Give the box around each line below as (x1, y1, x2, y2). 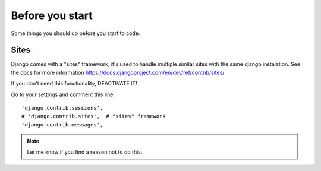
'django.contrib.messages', (21, 121, 103, 128)
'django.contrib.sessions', (21, 104, 103, 112)
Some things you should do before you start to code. (11, 30, 140, 37)
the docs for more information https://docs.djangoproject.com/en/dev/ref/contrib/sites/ (11, 69, 225, 76)
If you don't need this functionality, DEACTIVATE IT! (11, 80, 137, 87)
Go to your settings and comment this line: (11, 91, 115, 98)
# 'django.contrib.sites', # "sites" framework (21, 113, 166, 120)
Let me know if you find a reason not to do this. (27, 148, 143, 156)
